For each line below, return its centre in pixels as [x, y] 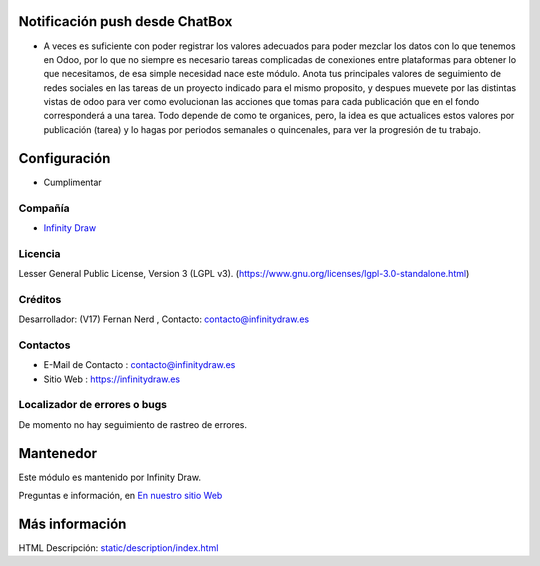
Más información [72, 523]
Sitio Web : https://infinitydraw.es [111, 379]
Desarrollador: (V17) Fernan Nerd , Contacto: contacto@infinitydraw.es [164, 319]
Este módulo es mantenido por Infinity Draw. [110, 477]
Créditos [40, 299]
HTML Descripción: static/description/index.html [118, 548]
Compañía [44, 208]
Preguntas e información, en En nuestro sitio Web [120, 496]
